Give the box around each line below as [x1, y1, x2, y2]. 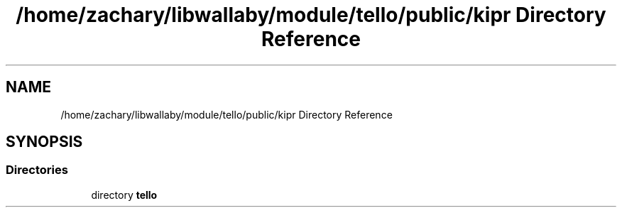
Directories [6, 163, 68, 177]
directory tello [91, 188, 158, 201]
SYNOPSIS [6, 133, 83, 151]
